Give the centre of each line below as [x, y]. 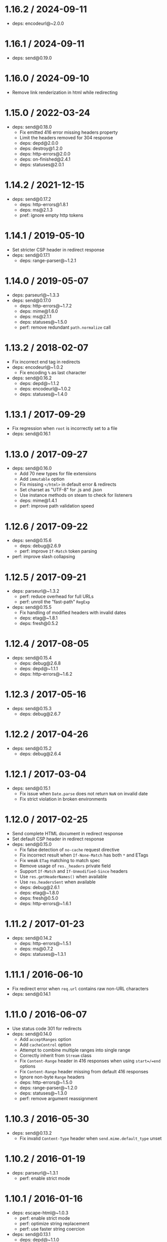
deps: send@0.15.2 [32, 749]
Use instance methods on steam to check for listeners [76, 495]
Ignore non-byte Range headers [52, 1077]
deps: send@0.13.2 [32, 1133]
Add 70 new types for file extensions [58, 474]
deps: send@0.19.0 [32, 58]
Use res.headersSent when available [58, 882]
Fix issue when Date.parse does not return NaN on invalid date [83, 793]
